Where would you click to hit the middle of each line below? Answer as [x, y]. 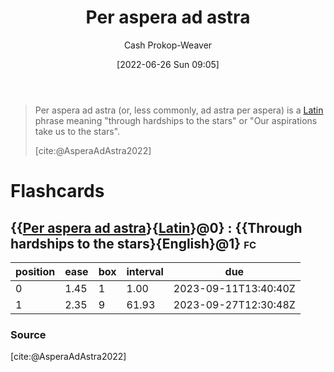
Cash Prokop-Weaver [168, 45]
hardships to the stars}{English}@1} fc [133, 243]
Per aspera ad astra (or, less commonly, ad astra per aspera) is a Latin [179, 110]
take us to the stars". [77, 131]
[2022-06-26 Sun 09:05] [168, 64]
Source [28, 334]
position [35, 271]
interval [145, 271]
